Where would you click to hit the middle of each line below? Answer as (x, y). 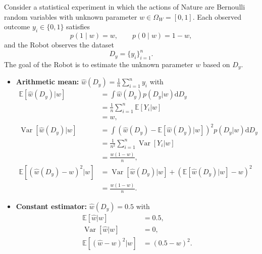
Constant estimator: (51, 206)
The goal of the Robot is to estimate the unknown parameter (99, 64)
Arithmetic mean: (47, 82)
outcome (17, 27)
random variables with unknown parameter (71, 16)
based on (216, 64)
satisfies (78, 27)
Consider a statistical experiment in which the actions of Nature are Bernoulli (125, 7)
